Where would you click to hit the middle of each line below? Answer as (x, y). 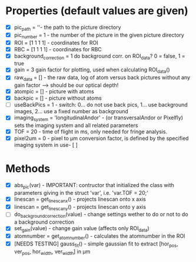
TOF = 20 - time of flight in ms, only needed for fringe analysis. (91, 132)
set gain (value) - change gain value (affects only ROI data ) (82, 229)
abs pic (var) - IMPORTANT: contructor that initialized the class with (94, 186)
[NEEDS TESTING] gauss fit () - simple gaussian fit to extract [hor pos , (96, 244)
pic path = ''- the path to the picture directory (67, 28)
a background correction (44, 222)
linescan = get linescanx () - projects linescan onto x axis (80, 200)
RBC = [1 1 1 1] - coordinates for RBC (58, 49)
